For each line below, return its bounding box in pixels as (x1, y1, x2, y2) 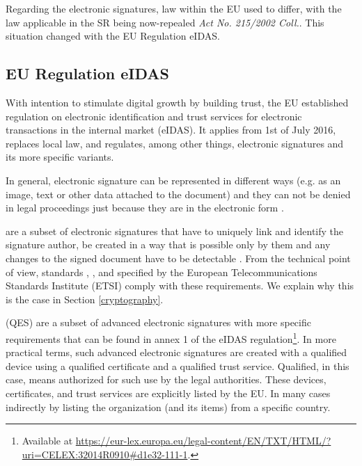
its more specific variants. (6, 150, 114, 164)
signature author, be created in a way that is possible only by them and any (6, 237, 331, 252)
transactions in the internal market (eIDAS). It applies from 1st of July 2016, (6, 122, 336, 137)
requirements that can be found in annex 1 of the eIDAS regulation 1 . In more (6, 329, 336, 346)
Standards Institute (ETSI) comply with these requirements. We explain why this (6, 278, 354, 293)
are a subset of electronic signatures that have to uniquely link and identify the (6, 223, 344, 238)
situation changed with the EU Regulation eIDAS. (6, 29, 220, 43)
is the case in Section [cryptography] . (6, 291, 164, 306)
